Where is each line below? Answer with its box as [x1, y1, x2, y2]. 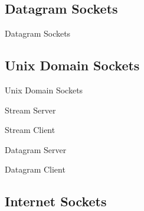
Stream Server [5, 103, 56, 116]
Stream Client [5, 124, 55, 136]
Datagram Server [5, 143, 67, 155]
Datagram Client [5, 163, 66, 176]
